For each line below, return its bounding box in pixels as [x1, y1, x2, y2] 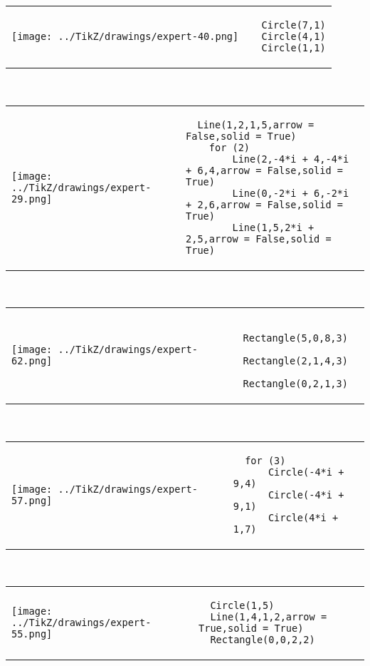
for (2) [208, 141, 250, 153]
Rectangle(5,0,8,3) [243, 332, 348, 344]
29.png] [11, 193, 53, 205]
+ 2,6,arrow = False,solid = [186, 198, 343, 210]
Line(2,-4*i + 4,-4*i [232, 153, 349, 165]
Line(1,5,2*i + [232, 221, 314, 233]
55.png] [11, 628, 53, 640]
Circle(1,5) [210, 600, 275, 612]
